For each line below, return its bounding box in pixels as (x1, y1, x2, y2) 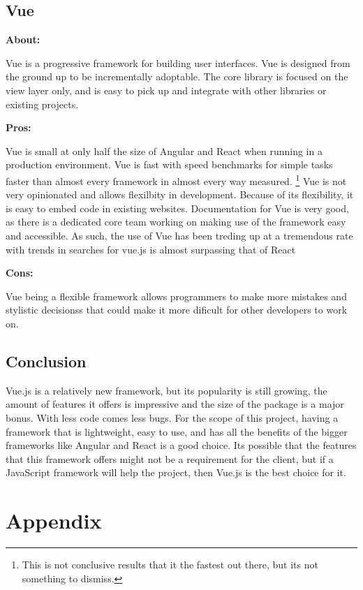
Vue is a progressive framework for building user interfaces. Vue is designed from (6, 55, 350, 70)
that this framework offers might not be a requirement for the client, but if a (6, 451, 334, 466)
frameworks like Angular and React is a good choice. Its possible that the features (6, 438, 357, 452)
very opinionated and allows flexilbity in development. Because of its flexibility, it (6, 187, 354, 202)
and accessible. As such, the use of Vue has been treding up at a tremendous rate (6, 228, 353, 242)
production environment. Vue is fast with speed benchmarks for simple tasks (6, 157, 333, 172)
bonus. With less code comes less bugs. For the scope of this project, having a (6, 410, 339, 425)
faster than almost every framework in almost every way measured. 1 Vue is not (6, 171, 347, 188)
